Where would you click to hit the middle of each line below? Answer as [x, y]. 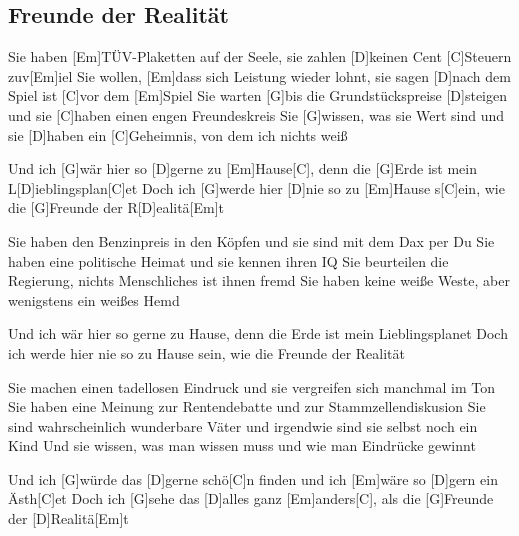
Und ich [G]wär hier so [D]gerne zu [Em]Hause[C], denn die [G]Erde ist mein [243, 168]
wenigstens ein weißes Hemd [94, 299]
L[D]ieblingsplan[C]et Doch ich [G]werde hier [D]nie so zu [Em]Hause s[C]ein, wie [256, 187]
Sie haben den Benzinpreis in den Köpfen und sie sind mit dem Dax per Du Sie [251, 240]
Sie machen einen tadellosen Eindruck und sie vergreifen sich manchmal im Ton [252, 386]
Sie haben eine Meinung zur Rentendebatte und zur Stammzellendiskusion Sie [247, 406]
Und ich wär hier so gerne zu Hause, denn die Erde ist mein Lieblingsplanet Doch [258, 333]
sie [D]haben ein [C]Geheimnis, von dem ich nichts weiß [178, 134]
